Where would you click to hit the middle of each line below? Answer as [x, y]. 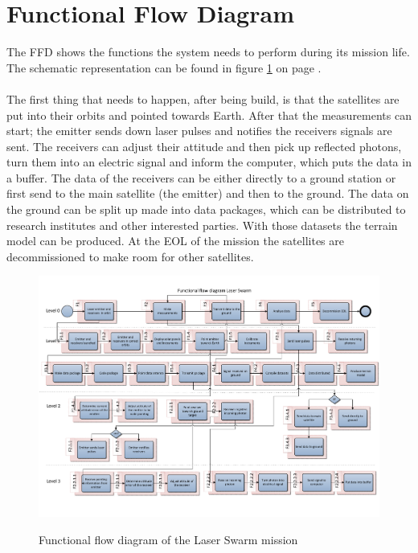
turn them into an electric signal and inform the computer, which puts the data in [209, 162]
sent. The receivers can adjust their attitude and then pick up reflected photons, [204, 146]
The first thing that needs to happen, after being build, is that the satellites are [203, 98]
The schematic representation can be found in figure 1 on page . [164, 67]
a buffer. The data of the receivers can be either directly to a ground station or [201, 177]
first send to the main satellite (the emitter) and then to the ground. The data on [208, 193]
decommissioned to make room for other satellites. [130, 256]
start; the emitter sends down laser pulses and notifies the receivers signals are [199, 131]
